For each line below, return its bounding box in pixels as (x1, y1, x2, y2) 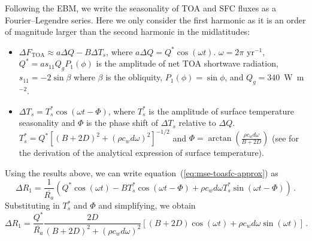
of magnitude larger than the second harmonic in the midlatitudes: (5, 25, 250, 38)
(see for (272, 131, 299, 144)
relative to (178, 116, 216, 129)
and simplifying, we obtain (98, 199, 196, 212)
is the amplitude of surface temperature (149, 104, 294, 117)
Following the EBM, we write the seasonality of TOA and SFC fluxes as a (5, 2, 276, 14)
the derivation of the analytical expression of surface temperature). (19, 146, 264, 159)
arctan (208, 134, 232, 143)
